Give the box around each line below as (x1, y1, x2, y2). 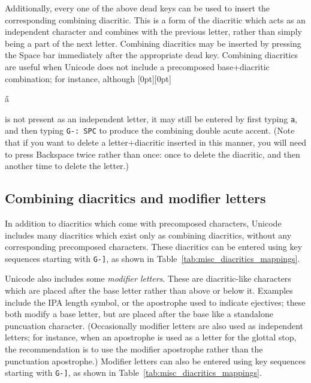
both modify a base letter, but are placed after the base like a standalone (5, 307, 273, 320)
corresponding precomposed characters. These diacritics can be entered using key (5, 240, 303, 253)
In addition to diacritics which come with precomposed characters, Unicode (5, 217, 282, 230)
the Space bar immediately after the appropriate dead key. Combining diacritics (5, 49, 298, 61)
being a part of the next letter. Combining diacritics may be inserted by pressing (5, 37, 301, 49)
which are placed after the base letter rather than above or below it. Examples (5, 284, 293, 297)
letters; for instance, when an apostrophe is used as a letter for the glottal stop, (5, 331, 297, 343)
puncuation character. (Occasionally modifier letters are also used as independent (5, 319, 303, 331)
